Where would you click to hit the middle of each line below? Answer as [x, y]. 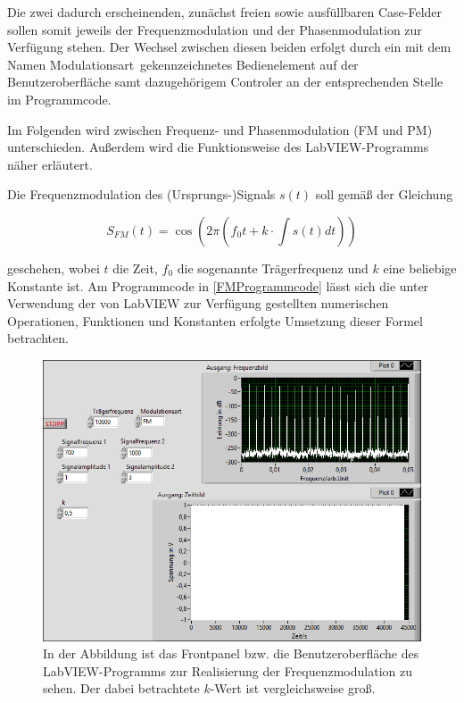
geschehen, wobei [54, 268]
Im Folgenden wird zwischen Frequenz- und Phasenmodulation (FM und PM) [220, 129]
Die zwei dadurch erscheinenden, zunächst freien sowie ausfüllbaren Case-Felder [225, 12]
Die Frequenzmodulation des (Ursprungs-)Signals [141, 194]
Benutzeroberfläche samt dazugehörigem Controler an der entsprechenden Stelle [225, 82]
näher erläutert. [50, 164]
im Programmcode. [59, 99]
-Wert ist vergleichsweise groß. [293, 688]
